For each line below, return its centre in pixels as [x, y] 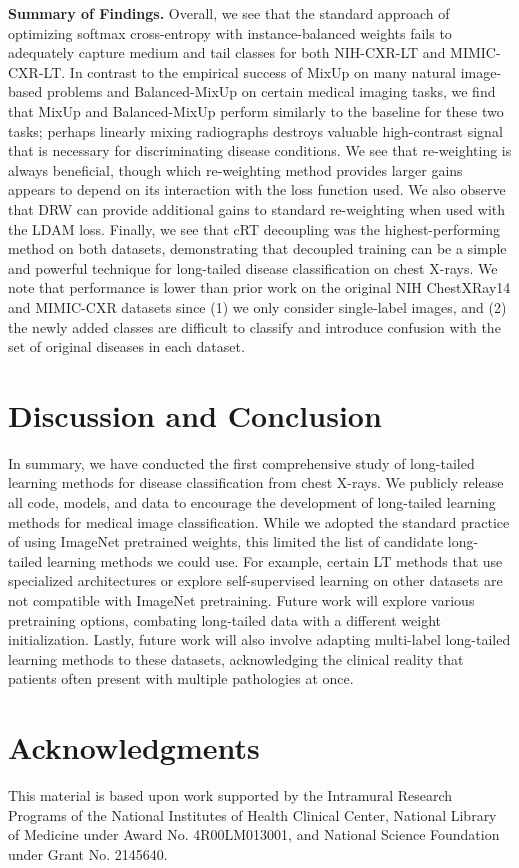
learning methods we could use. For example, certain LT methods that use [274, 560]
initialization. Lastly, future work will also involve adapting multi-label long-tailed [259, 639]
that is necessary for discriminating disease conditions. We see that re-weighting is [260, 150]
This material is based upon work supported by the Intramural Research [230, 795]
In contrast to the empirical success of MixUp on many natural [263, 71]
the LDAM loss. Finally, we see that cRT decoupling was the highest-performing [254, 228]
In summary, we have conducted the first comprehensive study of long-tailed [241, 462]
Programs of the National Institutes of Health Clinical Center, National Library [252, 814]
